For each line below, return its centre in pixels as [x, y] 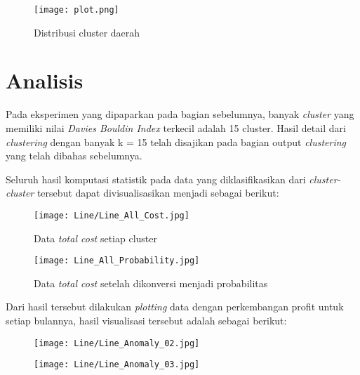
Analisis [45, 80]
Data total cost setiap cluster [96, 238]
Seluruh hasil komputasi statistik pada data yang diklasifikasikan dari [156, 179]
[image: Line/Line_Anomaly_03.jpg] [117, 365]
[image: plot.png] [76, 10]
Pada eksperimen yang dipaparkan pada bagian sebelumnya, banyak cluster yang [180, 114]
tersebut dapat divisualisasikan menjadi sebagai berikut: [158, 193]
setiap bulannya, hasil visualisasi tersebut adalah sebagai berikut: [146, 321]
